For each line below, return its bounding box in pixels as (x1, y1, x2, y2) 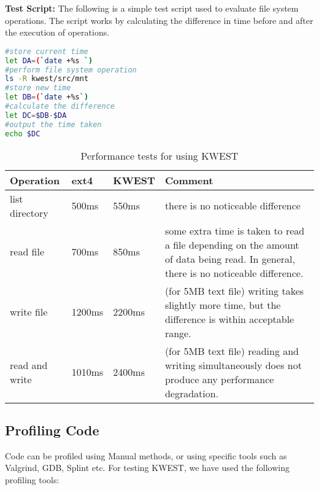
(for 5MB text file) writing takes (164, 283, 304, 298)
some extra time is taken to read (164, 223, 305, 238)
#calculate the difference (5, 102, 115, 111)
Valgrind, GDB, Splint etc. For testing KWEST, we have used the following (5, 461, 290, 474)
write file (10, 305, 48, 319)
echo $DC (5, 129, 40, 138)
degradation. (164, 386, 219, 400)
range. (164, 325, 191, 340)
